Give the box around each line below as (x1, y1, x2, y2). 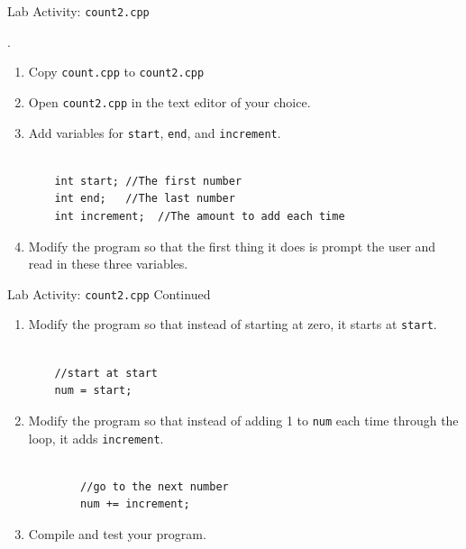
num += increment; (80, 498, 190, 511)
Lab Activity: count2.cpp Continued (7, 284, 211, 303)
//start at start (54, 366, 158, 380)
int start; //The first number (54, 174, 242, 188)
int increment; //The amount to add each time (54, 210, 345, 223)
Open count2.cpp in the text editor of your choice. (28, 92, 311, 111)
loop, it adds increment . (28, 428, 164, 447)
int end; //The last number (54, 192, 235, 206)
